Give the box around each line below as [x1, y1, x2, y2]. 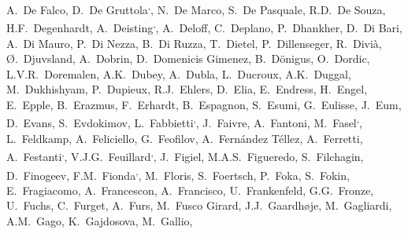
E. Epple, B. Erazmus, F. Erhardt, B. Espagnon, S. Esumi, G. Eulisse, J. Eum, [6, 96, 402, 112]
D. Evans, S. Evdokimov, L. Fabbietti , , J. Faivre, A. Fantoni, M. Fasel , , [6, 112, 362, 131]
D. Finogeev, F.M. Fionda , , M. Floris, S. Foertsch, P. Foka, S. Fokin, [6, 164, 350, 183]
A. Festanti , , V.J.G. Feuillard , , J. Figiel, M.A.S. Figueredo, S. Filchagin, [6, 146, 364, 164]
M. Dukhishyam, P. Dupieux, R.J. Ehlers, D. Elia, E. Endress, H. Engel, [6, 81, 368, 97]
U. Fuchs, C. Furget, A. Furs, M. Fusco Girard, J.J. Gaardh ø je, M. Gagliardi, [6, 197, 392, 214]
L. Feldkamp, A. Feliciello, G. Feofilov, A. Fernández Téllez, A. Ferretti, [6, 130, 363, 146]
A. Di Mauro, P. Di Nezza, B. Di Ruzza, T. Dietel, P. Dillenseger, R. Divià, [6, 35, 382, 51]
